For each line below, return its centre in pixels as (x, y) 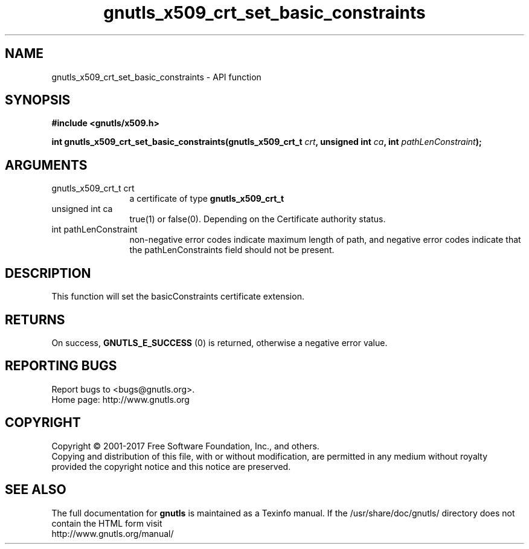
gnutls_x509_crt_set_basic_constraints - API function (156, 77)
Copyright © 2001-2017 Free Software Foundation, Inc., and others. (185, 446)
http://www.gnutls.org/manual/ (113, 533)
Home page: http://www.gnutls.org (120, 399)
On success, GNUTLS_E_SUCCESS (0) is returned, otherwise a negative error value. (220, 342)
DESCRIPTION (48, 273)
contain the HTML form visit (107, 523)
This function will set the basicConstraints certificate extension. (178, 297)
